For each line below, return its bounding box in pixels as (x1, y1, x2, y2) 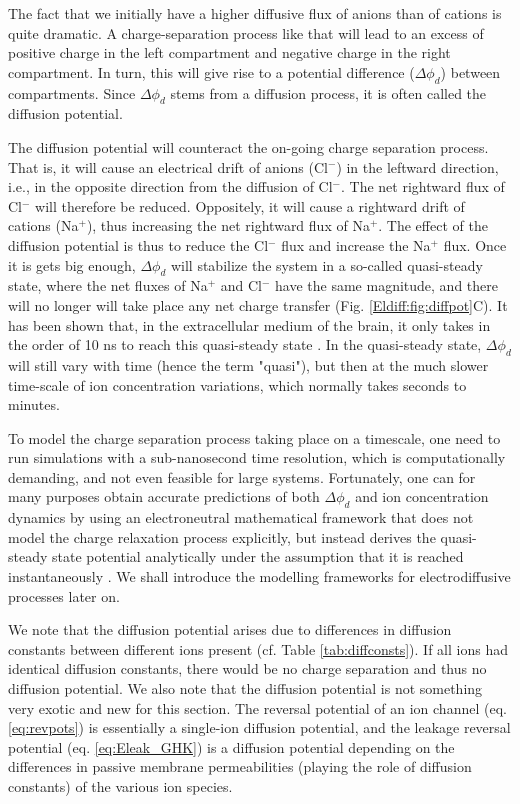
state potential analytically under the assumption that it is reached (52, 546, 464, 567)
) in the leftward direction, (336, 156, 499, 177)
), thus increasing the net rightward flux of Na (86, 215, 370, 236)
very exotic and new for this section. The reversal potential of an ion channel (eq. (8, 697, 507, 718)
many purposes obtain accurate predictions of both (8, 486, 320, 507)
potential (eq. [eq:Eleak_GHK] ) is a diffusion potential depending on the (8, 736, 455, 757)
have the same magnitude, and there (275, 275, 498, 296)
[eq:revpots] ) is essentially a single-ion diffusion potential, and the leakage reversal (8, 717, 511, 738)
